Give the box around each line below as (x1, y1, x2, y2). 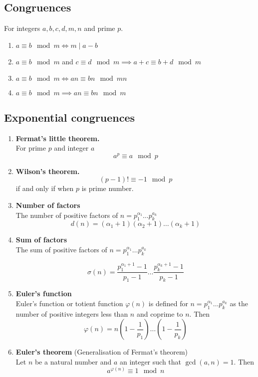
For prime (15, 143, 46, 153)
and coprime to (136, 308, 183, 319)
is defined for (148, 298, 188, 308)
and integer (54, 143, 89, 153)
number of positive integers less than (15, 308, 128, 319)
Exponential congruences (4, 109, 135, 125)
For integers (4, 23, 40, 33)
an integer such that (120, 356, 182, 367)
